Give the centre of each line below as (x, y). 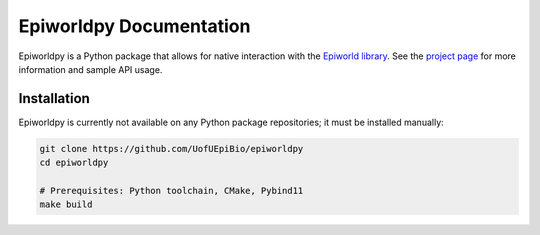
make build (66, 204)
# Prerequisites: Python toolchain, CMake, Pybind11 (171, 190)
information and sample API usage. (90, 69)
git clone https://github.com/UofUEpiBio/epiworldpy (171, 148)
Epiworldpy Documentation (134, 26)
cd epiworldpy (74, 163)
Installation (54, 98)
